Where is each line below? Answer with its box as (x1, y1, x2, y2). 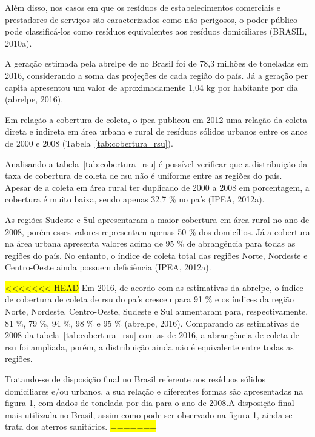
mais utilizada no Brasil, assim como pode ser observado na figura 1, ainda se (5, 408, 293, 421)
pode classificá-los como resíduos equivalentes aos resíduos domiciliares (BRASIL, (5, 25, 307, 38)
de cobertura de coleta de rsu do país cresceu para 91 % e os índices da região (5, 293, 294, 305)
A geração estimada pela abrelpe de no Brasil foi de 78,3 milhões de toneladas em (5, 57, 308, 70)
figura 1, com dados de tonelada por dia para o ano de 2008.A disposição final (5, 396, 294, 409)
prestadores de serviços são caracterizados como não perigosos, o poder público (5, 13, 298, 25)
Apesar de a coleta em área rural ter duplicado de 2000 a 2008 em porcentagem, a (5, 181, 310, 193)
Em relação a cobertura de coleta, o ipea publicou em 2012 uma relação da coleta (5, 113, 307, 125)
